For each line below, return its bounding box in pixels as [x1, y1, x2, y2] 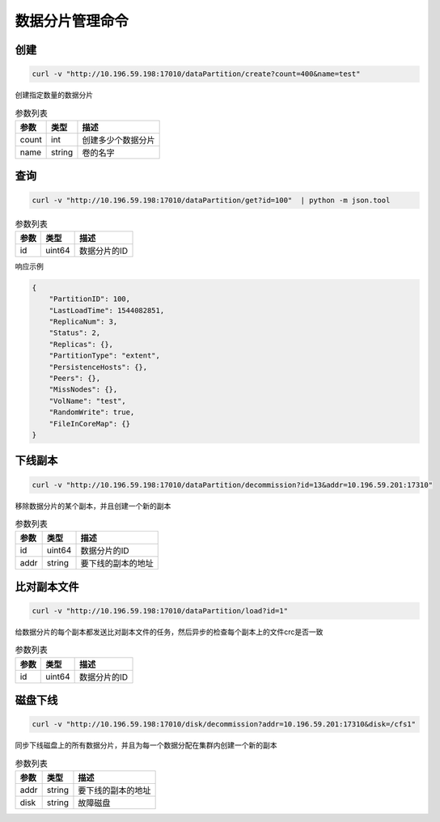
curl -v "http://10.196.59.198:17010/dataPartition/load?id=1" [32, 606, 289, 615]
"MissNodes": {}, [49, 385, 118, 394]
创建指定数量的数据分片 [15, 90, 93, 100]
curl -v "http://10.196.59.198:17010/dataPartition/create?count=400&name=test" [32, 70, 361, 78]
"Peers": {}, [49, 373, 101, 383]
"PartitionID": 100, [49, 294, 131, 303]
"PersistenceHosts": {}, [49, 362, 148, 371]
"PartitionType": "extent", [49, 351, 161, 360]
